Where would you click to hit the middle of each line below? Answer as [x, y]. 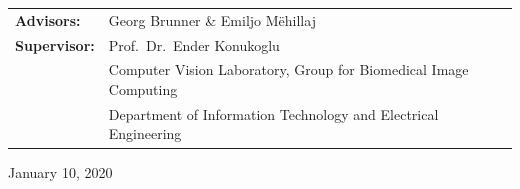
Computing [143, 89]
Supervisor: [55, 44]
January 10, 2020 [60, 171]
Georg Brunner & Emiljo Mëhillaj [212, 19]
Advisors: [48, 19]
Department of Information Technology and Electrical [273, 113]
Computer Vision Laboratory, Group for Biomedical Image [288, 69]
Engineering [145, 133]
